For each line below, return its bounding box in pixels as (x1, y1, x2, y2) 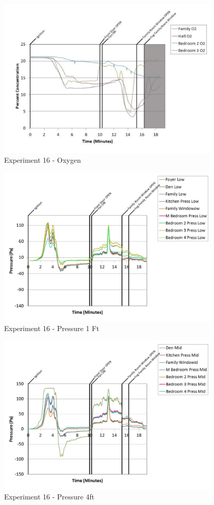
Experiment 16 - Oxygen (4, 155, 81, 165)
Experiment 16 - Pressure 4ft (4, 491, 95, 502)
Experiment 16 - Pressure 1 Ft (4, 323, 99, 334)
